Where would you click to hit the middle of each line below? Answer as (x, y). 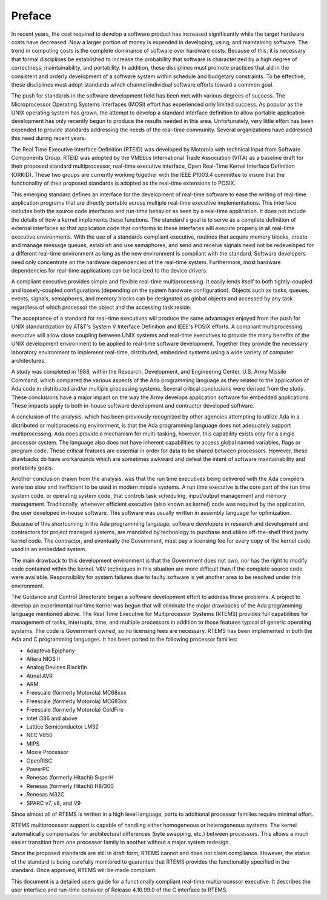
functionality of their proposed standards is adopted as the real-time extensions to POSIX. (124, 183)
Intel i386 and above (52, 718)
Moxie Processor (48, 752)
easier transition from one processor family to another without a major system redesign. (121, 842)
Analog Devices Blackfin (57, 667)
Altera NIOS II (43, 659)
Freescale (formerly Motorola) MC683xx (77, 701)
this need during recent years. (49, 138)
